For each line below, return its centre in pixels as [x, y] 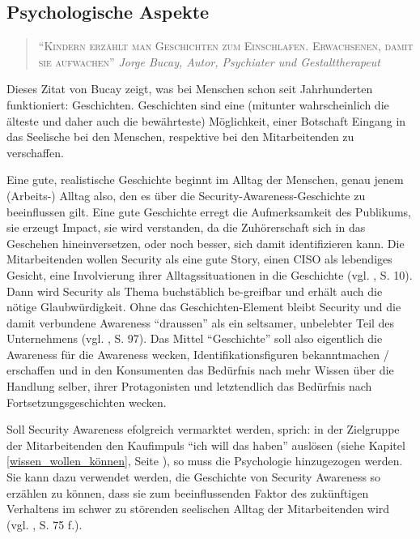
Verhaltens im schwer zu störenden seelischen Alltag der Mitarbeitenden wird [198, 509]
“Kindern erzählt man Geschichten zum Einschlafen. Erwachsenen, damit [226, 46]
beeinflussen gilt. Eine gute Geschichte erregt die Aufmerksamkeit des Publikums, [209, 211]
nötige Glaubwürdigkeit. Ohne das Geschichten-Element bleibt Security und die [204, 307]
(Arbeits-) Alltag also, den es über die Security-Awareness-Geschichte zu [186, 195]
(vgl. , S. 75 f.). [45, 524]
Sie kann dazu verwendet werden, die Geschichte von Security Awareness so [194, 477]
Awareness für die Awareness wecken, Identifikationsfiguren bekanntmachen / [198, 354]
